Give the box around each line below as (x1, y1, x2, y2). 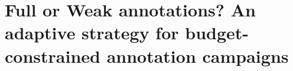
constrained (5, 43, 100, 67)
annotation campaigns (106, 43, 289, 67)
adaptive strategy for (5, 21, 179, 45)
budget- (185, 21, 249, 45)
